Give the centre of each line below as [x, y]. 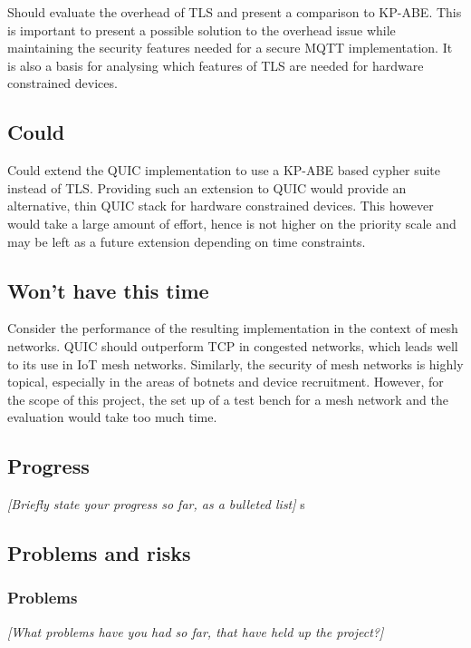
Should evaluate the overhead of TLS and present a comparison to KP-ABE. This [235, 12]
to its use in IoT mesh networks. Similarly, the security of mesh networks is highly [235, 363]
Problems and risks [99, 553]
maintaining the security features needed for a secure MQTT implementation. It [230, 48]
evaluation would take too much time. [112, 417]
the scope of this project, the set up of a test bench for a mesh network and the [228, 399]
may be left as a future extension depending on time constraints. [187, 241]
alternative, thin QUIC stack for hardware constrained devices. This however [221, 206]
